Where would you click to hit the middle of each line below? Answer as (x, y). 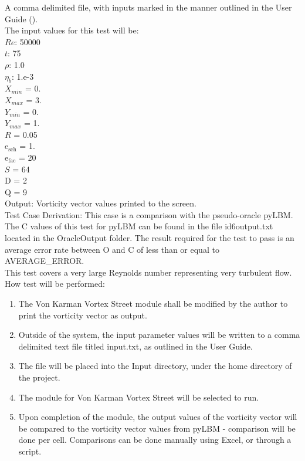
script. (30, 451)
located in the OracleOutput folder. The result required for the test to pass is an (150, 238)
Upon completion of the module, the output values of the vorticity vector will (158, 417)
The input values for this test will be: (72, 30)
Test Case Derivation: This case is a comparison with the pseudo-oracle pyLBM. (149, 214)
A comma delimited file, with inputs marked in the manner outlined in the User (148, 7)
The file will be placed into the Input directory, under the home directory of (155, 366)
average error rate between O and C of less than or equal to (112, 249)
